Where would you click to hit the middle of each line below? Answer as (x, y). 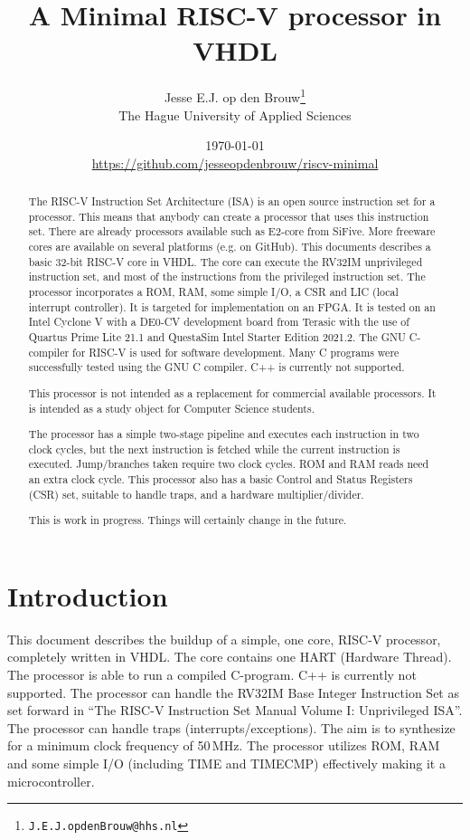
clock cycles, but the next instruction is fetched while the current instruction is (214, 449)
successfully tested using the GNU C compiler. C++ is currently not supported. (216, 367)
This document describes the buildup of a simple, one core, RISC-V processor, (224, 639)
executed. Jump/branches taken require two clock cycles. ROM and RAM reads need (229, 464)
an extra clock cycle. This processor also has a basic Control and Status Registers (221, 479)
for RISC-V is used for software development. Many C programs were (236, 352)
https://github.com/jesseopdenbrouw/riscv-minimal (235, 162)
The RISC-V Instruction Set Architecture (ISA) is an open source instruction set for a (232, 201)
